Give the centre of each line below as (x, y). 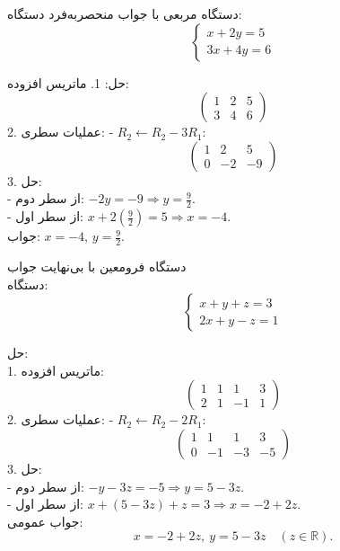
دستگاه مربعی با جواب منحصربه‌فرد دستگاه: (125, 13)
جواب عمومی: (45, 521)
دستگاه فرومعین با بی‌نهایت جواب (97, 267)
